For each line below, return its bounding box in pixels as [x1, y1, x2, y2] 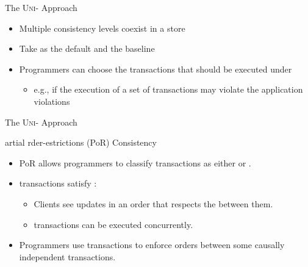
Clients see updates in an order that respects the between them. [34, 197, 273, 210]
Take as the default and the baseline [19, 42, 155, 55]
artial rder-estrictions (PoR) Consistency [5, 136, 157, 149]
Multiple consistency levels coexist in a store [19, 21, 185, 34]
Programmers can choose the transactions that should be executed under [19, 62, 292, 75]
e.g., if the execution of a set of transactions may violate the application [34, 83, 303, 96]
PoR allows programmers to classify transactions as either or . [19, 156, 251, 169]
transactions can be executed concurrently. [34, 218, 193, 230]
